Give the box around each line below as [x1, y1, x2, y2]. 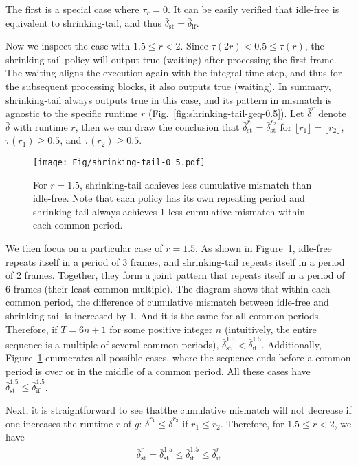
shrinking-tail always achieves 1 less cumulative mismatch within [33, 204, 305, 218]
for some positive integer [109, 321, 213, 336]
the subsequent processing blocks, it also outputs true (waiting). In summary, [5, 78, 331, 93]
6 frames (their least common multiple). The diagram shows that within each [5, 281, 331, 295]
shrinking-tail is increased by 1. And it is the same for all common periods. [5, 308, 322, 322]
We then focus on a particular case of [5, 240, 163, 255]
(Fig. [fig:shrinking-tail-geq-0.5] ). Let [148, 106, 304, 120]
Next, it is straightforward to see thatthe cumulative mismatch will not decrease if [5, 402, 352, 416]
